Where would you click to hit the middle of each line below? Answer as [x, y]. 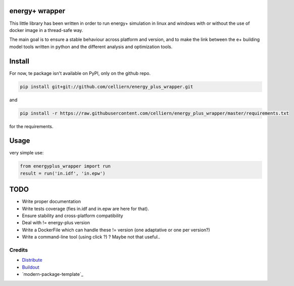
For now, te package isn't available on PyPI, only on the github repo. [80, 73]
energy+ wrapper [37, 11]
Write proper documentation [51, 201]
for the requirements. [31, 126]
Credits [18, 250]
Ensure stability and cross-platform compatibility [72, 216]
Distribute [32, 260]
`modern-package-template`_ [53, 274]
